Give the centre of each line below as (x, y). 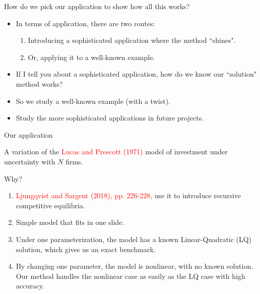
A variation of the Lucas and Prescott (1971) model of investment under (116, 152)
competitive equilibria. (50, 205)
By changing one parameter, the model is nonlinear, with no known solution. (135, 266)
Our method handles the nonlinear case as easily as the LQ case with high (131, 276)
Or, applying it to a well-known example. (91, 57)
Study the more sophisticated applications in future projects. (110, 118)
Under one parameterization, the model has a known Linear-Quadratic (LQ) (134, 239)
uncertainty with (30, 161)
